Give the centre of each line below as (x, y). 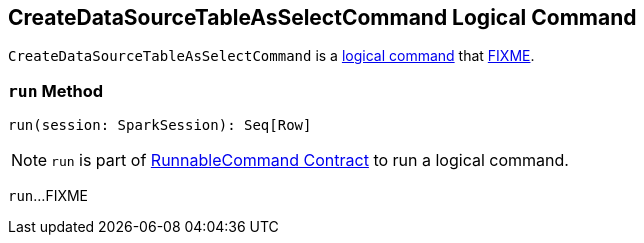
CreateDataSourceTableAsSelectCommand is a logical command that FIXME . (271, 56)
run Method (55, 90)
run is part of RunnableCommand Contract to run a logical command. (310, 160)
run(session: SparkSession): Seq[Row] (160, 125)
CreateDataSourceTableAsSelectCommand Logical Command (322, 17)
